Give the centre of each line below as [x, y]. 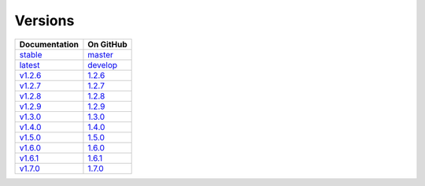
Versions [44, 20]
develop [103, 65]
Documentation [49, 44]
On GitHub [107, 44]
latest [30, 65]
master [101, 54]
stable [31, 54]
